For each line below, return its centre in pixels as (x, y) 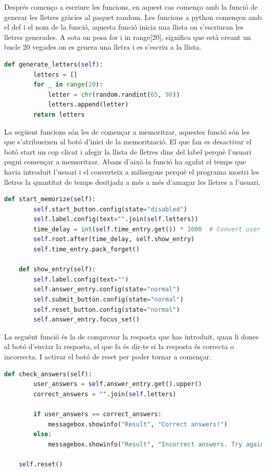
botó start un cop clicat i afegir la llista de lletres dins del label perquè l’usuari (128, 151)
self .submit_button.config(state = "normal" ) (108, 300)
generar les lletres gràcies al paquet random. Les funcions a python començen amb (133, 17)
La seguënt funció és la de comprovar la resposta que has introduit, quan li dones (131, 336)
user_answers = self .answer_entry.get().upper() (118, 384)
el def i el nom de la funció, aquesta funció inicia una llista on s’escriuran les (124, 27)
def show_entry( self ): (57, 270)
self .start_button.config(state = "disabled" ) (110, 209)
